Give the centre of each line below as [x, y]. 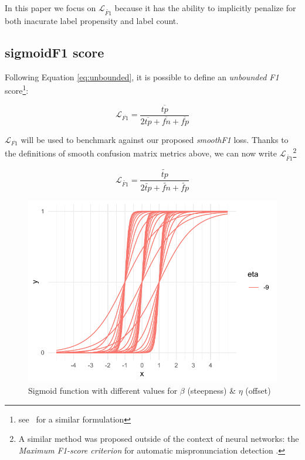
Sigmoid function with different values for [103, 390]
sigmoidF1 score [55, 52]
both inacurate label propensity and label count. [92, 20]
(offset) [258, 390]
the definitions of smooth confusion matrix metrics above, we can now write [141, 153]
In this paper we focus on [50, 8]
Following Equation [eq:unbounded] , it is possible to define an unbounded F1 [142, 76]
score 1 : [17, 89]
